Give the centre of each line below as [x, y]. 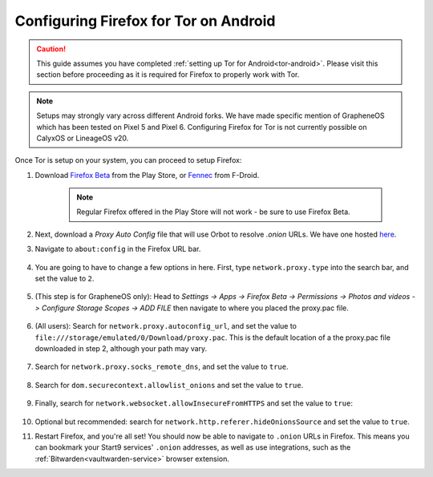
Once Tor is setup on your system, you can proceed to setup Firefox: [128, 160]
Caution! [51, 49]
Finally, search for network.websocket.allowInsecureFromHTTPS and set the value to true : [194, 403]
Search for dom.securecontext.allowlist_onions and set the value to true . [169, 385]
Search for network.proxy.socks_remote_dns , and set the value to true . [162, 367]
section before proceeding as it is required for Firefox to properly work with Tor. [168, 75]
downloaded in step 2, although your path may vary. [121, 348]
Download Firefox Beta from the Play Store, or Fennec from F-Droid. [147, 175]
